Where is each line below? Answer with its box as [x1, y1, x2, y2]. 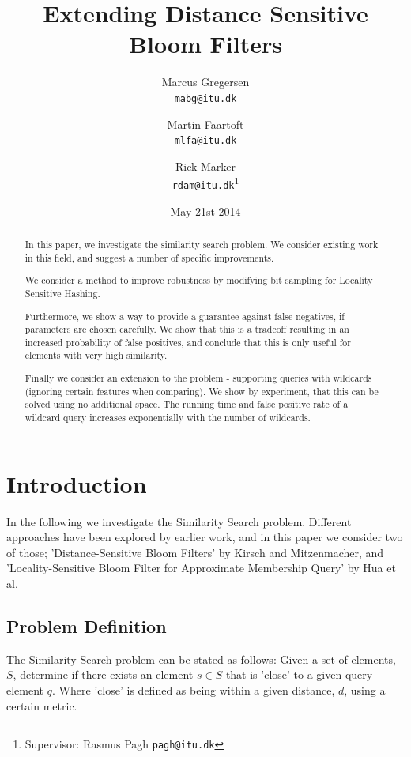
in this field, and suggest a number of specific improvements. [25, 250, 274, 264]
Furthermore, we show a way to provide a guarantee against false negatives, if [25, 309, 345, 322]
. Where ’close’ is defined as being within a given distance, [51, 681, 335, 698]
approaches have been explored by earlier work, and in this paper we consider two [6, 529, 403, 545]
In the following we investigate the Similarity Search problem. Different [6, 513, 352, 529]
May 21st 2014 [170, 202, 241, 219]
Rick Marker [175, 157, 236, 174]
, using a [344, 681, 386, 698]
